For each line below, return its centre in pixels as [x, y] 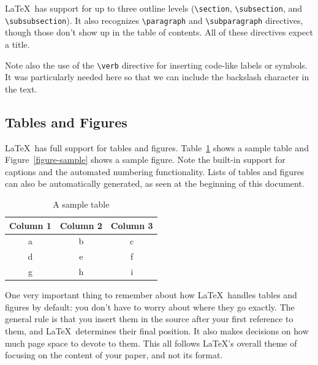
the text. [21, 88]
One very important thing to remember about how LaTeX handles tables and [151, 295]
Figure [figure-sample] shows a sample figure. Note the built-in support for [145, 160]
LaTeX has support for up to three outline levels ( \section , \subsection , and [154, 8]
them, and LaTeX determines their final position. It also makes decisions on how [157, 330]
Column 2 [81, 225]
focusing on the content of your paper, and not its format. [114, 355]
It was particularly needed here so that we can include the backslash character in [157, 77]
